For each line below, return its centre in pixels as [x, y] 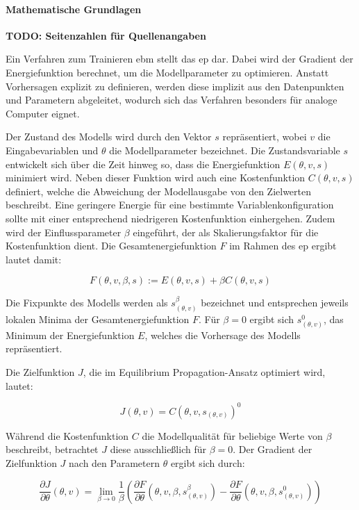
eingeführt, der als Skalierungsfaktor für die [226, 232]
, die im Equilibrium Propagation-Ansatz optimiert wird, [204, 372]
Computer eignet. [43, 113]
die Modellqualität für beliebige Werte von [232, 435]
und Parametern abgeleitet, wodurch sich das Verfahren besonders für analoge [172, 100]
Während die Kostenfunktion [67, 435]
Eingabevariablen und [52, 150]
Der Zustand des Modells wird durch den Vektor [109, 137]
